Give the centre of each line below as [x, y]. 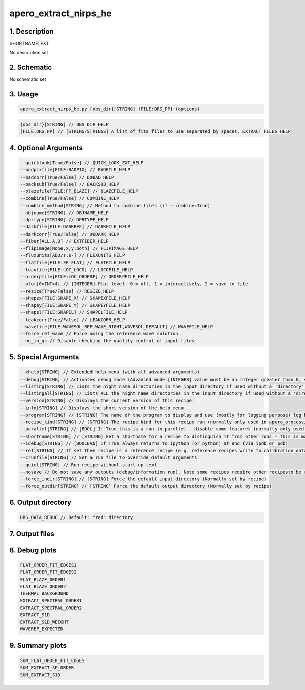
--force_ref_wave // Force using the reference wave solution [99, 334]
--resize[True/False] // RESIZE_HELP [67, 291]
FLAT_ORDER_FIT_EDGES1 [48, 565]
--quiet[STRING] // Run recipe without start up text [88, 465]
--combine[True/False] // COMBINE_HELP [70, 198]
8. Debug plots [33, 550]
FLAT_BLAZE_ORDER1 [43, 579]
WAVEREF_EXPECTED [42, 629]
